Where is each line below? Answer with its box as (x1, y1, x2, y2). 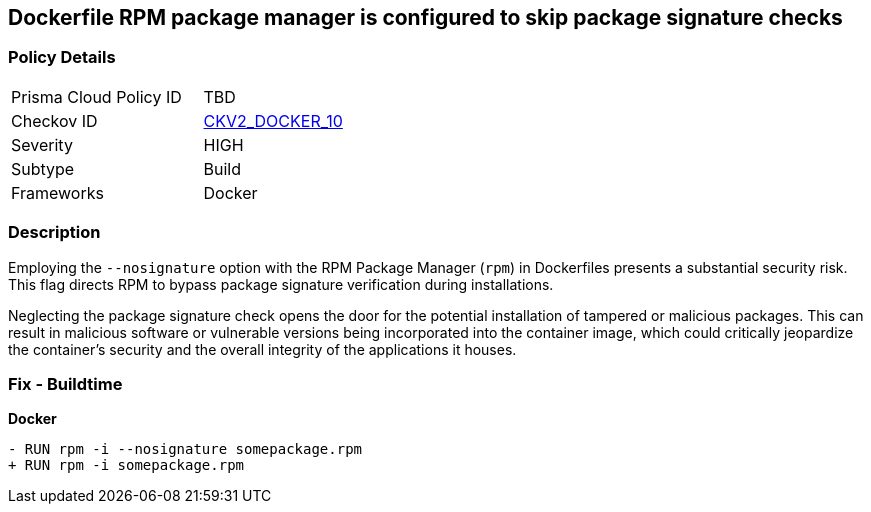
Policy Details (8, 47, 116, 68)
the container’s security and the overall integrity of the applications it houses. (8, 340, 517, 358)
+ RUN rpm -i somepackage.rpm (8, 457, 245, 474)
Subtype (11, 158, 75, 179)
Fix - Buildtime (8, 373, 123, 394)
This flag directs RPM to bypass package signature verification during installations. (8, 275, 554, 293)
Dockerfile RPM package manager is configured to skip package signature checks (8, 5, 843, 30)
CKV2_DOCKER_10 (203, 110, 343, 131)
